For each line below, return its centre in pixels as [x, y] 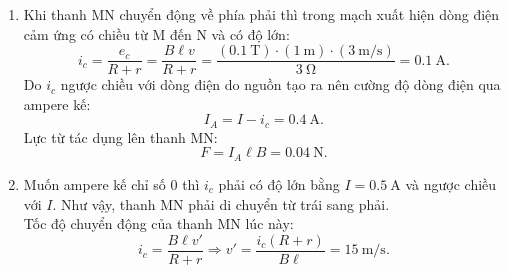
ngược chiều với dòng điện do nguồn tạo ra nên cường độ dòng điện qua [280, 84]
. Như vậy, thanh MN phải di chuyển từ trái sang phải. [221, 203]
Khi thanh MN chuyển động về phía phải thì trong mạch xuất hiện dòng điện [261, 14]
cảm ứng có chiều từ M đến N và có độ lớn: [156, 33]
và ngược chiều [451, 183]
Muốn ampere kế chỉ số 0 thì [111, 183]
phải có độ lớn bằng [279, 183]
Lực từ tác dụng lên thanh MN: [120, 136]
